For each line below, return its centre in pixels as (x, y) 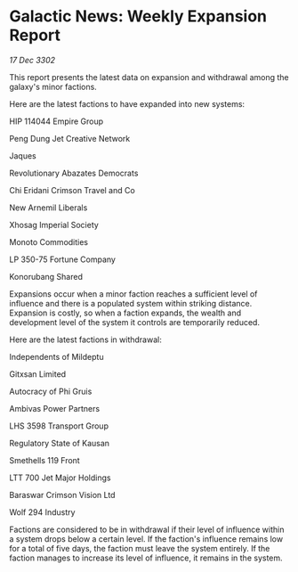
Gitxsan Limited (38, 374)
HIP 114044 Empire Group (56, 121)
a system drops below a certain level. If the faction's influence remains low (146, 539)
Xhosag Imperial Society (54, 225)
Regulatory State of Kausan (59, 443)
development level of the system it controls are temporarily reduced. (135, 322)
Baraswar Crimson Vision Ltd (62, 494)
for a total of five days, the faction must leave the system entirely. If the (140, 548)
